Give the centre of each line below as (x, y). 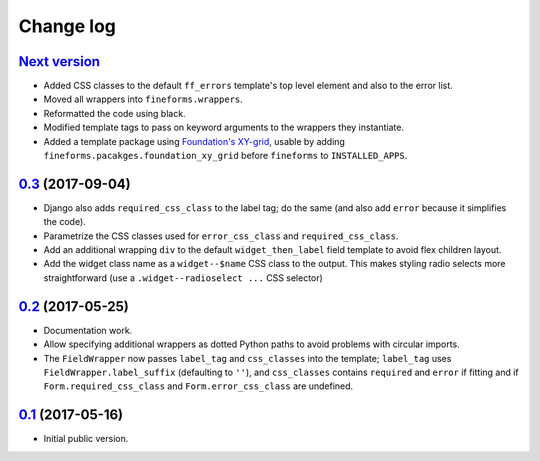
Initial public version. (86, 439)
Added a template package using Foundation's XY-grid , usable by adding (194, 141)
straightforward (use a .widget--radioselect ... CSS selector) (183, 277)
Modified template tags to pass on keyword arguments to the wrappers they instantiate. (224, 127)
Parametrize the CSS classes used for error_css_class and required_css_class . (221, 236)
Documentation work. (88, 330)
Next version (59, 61)
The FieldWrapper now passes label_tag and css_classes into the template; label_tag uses (247, 358)
